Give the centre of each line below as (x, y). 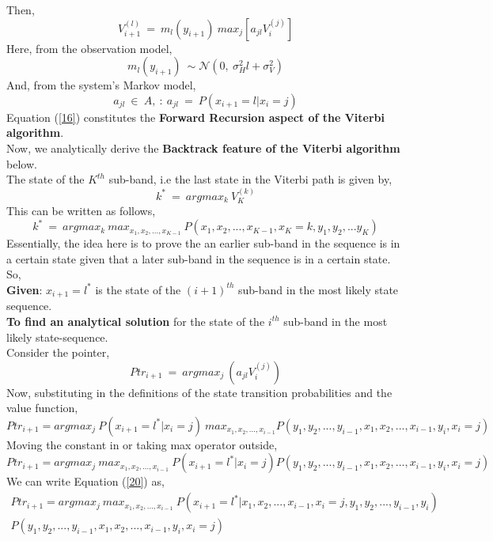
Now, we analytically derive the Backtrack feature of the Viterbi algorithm (203, 148)
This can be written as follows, (81, 210)
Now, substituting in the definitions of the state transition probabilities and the (199, 392)
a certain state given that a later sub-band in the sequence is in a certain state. (199, 258)
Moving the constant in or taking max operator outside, (142, 444)
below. (22, 163)
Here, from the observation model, (89, 48)
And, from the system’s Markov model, (101, 85)
